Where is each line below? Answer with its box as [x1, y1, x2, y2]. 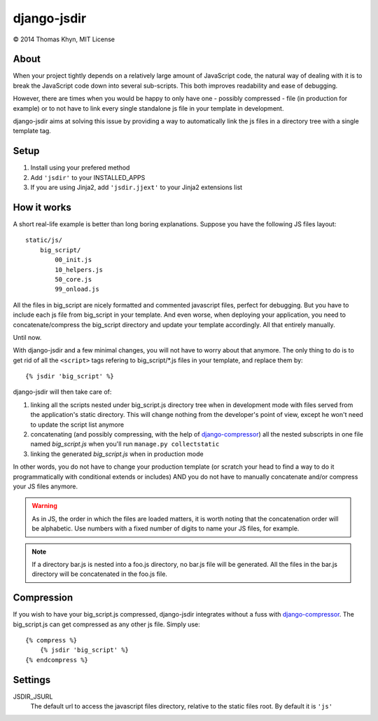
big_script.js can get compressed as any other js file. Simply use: [13, 620, 201, 629]
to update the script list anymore [30, 420, 125, 429]
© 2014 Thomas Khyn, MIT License [13, 35, 115, 43]
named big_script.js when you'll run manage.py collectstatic [30, 440, 220, 448]
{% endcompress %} [25, 656, 89, 664]
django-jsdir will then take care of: [13, 387, 112, 396]
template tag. [13, 127, 52, 135]
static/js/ [25, 236, 63, 245]
